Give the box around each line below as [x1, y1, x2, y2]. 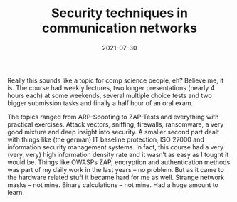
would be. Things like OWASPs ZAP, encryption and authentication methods [7, 158, 231, 166]
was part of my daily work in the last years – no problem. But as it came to [7, 165, 224, 174]
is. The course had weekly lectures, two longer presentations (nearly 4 [7, 83, 215, 92]
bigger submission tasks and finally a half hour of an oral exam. [7, 98, 194, 107]
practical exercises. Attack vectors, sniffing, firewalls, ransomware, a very [7, 119, 224, 129]
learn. [7, 188, 25, 196]
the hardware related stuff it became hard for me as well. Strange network [7, 173, 225, 181]
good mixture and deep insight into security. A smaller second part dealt [7, 127, 219, 136]
